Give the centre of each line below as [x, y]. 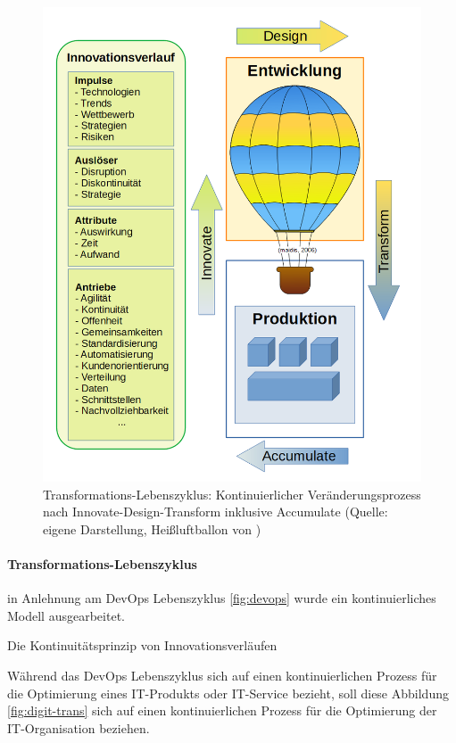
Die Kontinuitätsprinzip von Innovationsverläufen [142, 645]
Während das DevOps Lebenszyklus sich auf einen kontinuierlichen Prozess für [222, 676]
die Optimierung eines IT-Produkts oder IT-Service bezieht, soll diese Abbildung [228, 693]
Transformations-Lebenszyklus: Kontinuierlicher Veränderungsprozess [232, 494]
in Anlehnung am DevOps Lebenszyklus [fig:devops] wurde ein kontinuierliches [222, 598]
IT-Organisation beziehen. [79, 727]
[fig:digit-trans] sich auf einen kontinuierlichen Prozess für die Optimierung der [222, 710]
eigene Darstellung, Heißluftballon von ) [152, 528]
